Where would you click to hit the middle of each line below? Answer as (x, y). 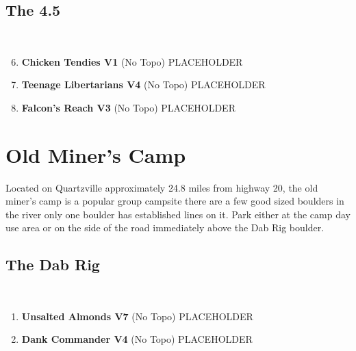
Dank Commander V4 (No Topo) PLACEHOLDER (137, 339)
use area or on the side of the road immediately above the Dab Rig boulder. (165, 227)
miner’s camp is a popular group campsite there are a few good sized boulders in (175, 201)
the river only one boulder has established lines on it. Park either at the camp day (178, 214)
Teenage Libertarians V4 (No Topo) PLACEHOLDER (143, 84)
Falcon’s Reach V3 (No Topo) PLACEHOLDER (128, 107)
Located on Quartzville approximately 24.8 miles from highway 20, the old (162, 187)
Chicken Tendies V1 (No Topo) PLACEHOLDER (132, 61)
